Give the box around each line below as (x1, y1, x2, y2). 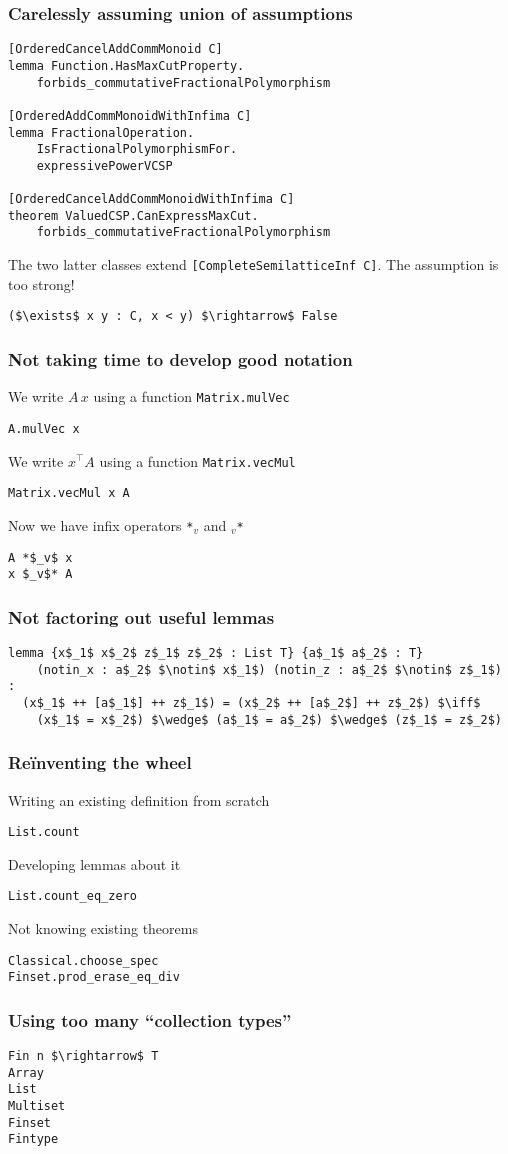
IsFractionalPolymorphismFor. (36, 142, 238, 157)
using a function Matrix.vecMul (99, 450, 296, 471)
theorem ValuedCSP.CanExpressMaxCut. (8, 208, 259, 223)
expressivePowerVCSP (36, 158, 173, 173)
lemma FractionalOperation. (8, 125, 195, 140)
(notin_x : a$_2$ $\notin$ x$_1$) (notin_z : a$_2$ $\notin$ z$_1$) (36, 662, 502, 677)
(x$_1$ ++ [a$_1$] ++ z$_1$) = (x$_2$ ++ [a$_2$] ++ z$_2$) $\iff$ (22, 696, 481, 710)
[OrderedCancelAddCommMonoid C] (8, 42, 223, 57)
